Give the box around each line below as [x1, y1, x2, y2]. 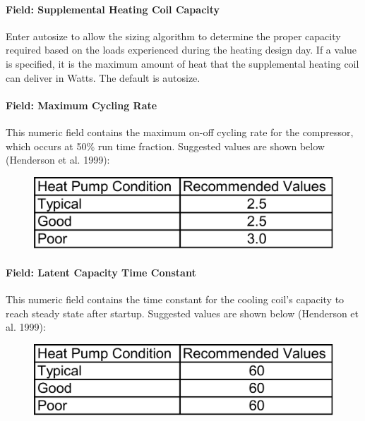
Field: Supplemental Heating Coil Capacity [6, 1, 220, 16]
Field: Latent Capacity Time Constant [6, 264, 196, 279]
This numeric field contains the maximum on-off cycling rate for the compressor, [6, 124, 354, 139]
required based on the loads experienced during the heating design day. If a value [6, 42, 357, 57]
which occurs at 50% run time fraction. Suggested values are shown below [6, 138, 325, 153]
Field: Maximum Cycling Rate [6, 97, 157, 112]
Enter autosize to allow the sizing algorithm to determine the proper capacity [6, 28, 341, 43]
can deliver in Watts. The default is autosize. [6, 70, 201, 85]
